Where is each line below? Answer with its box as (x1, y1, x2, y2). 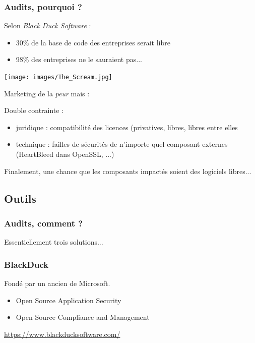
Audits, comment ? (4, 216, 83, 229)
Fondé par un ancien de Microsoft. (4, 278, 110, 289)
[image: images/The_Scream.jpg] (4, 74, 112, 81)
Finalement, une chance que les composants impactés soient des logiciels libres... (4, 165, 251, 176)
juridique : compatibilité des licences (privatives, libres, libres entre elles (16, 122, 238, 132)
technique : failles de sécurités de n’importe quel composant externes (16, 139, 228, 149)
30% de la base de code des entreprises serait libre (16, 37, 170, 47)
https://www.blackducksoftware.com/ (4, 328, 120, 339)
